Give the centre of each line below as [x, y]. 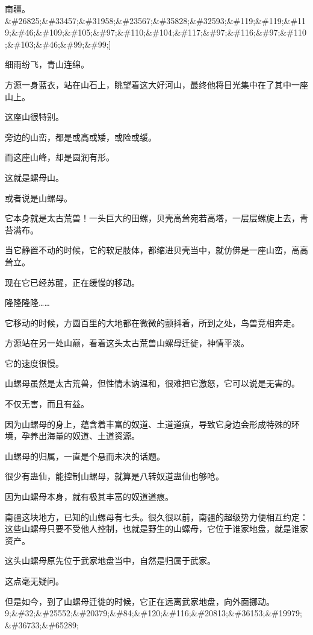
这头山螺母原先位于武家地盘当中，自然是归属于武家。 [110, 561]
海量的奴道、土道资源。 [93, 436]
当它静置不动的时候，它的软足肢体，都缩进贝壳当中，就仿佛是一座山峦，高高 [156, 250]
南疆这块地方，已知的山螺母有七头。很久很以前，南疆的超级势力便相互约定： [156, 517]
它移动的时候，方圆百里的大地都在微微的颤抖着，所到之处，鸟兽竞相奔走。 [152, 322]
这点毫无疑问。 [34, 581]
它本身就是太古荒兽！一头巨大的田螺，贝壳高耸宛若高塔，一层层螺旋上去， [152, 218]
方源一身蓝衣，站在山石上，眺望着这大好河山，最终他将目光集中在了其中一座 [156, 84]
